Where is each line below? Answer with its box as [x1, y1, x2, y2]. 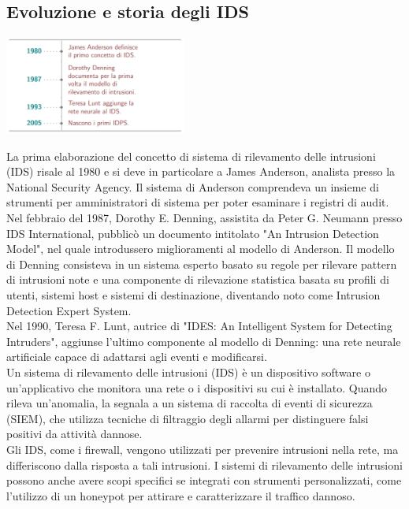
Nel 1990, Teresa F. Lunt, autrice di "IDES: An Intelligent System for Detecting [6, 318, 392, 334]
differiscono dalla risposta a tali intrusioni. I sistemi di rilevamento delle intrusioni [6, 456, 403, 473]
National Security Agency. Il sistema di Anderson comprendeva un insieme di [6, 178, 379, 195]
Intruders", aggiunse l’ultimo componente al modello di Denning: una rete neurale [6, 333, 401, 349]
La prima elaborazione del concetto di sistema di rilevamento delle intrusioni [6, 147, 376, 164]
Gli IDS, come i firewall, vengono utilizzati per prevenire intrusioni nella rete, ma [6, 440, 399, 457]
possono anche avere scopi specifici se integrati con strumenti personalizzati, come [6, 472, 402, 489]
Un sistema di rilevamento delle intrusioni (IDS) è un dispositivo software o [6, 363, 370, 380]
